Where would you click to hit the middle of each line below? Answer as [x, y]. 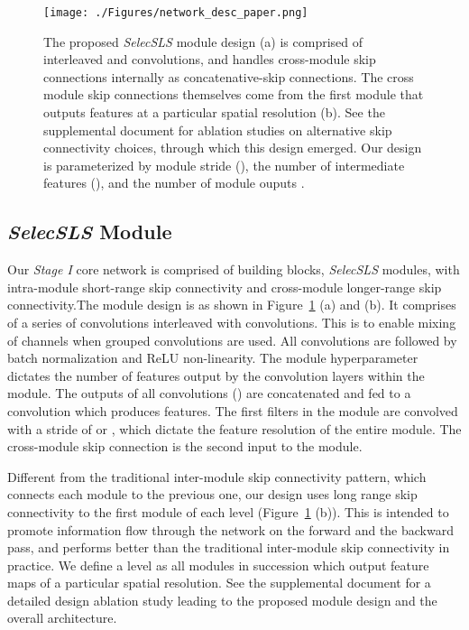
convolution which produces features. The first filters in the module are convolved [233, 410]
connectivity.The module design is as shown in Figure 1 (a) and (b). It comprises [232, 305]
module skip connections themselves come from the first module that [234, 94]
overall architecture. [62, 618]
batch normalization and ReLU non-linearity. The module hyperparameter [213, 358]
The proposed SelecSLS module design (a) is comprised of [203, 41]
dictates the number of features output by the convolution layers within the [216, 375]
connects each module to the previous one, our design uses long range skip [212, 494]
